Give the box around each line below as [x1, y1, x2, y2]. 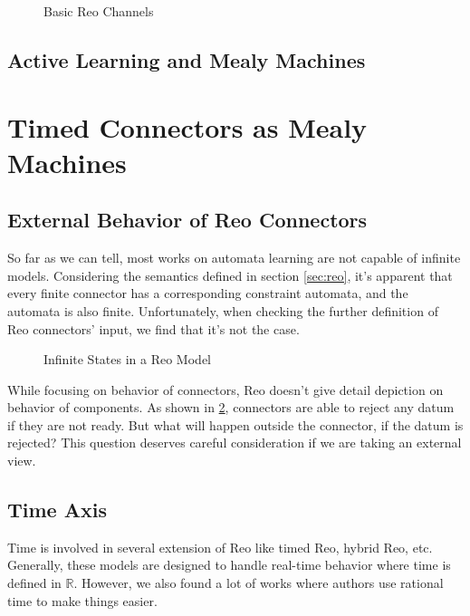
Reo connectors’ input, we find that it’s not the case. [7, 319, 300, 338]
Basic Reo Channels [43, 2, 154, 20]
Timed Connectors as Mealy [7, 108, 368, 145]
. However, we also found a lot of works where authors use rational [73, 573, 444, 592]
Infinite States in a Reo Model [43, 350, 211, 369]
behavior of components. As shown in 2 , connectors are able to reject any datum [7, 398, 455, 417]
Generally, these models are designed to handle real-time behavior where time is [7, 555, 451, 574]
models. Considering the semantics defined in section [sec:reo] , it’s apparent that [7, 265, 453, 284]
